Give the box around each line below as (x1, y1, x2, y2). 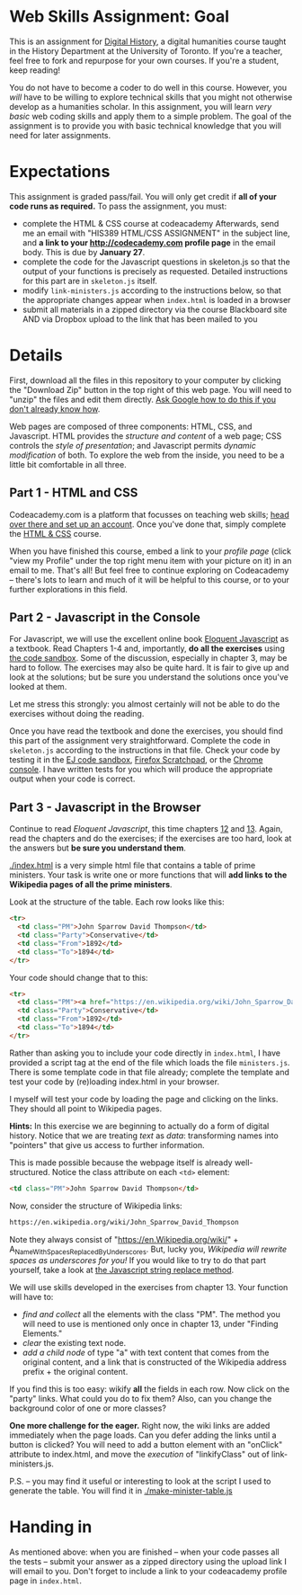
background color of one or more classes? (9, 1403, 166, 1413)
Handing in (9, 1517, 93, 1537)
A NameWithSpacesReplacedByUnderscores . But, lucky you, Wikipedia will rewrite (9, 1243, 288, 1256)
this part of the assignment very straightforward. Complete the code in (9, 735, 271, 746)
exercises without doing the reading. (9, 708, 145, 719)
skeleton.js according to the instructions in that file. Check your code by (9, 744, 280, 756)
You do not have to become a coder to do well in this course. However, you (9, 82, 288, 93)
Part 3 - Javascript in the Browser (9, 799, 201, 815)
